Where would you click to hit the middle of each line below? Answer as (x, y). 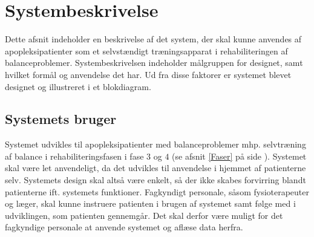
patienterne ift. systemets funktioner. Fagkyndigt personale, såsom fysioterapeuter (157, 191)
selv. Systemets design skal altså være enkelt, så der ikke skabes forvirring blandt (155, 180)
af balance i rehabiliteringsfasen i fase (74, 156)
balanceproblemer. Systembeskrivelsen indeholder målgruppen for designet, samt (154, 63)
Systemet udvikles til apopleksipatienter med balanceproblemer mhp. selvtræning (155, 144)
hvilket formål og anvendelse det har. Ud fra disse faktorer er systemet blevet (148, 74)
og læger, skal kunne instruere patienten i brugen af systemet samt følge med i (150, 203)
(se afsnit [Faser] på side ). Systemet (239, 156)
